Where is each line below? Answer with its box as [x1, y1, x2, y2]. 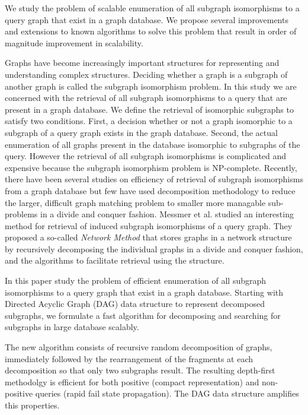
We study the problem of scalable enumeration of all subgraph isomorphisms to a [5, 2, 300, 14]
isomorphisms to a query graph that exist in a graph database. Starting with [5, 286, 284, 298]
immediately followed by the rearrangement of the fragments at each [5, 352, 254, 365]
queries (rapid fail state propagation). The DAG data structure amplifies [35, 387, 299, 400]
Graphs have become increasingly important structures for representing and [5, 56, 280, 69]
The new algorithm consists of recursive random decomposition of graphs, [5, 341, 272, 353]
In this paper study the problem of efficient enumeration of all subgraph [5, 274, 267, 287]
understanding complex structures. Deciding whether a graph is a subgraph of [5, 68, 288, 80]
